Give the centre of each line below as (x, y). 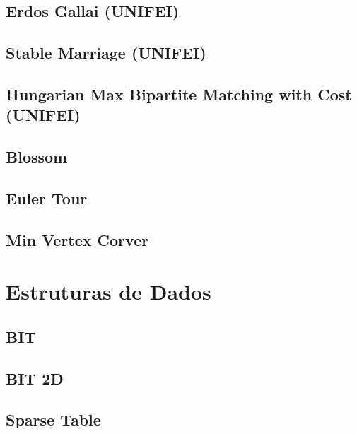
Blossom (37, 157)
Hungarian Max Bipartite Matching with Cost (179, 94)
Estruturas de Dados (109, 292)
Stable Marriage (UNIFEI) (106, 53)
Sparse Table (53, 420)
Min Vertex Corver (77, 239)
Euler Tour (47, 198)
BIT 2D (35, 378)
